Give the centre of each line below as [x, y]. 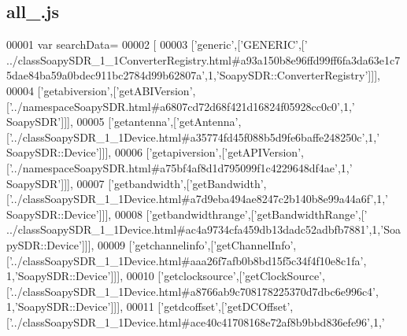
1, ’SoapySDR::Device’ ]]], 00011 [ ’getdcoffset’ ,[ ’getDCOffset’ [148, 306]
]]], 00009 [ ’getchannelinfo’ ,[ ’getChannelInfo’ [187, 244]
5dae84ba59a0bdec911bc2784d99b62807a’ [106, 75]
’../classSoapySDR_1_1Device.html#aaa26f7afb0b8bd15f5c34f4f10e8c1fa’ [186, 260]
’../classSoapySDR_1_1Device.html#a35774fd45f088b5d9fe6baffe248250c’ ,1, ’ [194, 137]
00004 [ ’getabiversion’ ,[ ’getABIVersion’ [100, 90]
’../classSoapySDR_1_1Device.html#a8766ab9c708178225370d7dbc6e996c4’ [192, 291]
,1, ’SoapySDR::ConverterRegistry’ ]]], [292, 75]
